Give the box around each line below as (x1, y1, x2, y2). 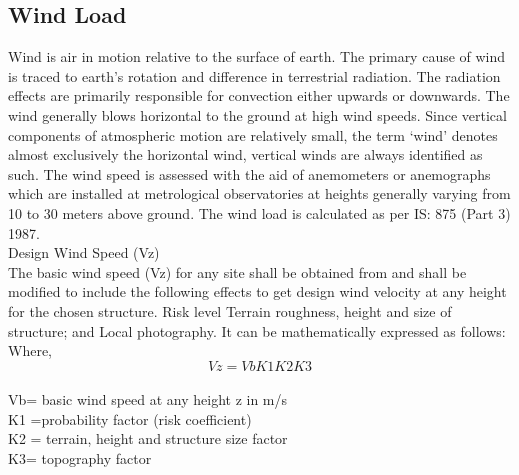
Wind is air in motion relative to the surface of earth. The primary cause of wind (8, 46, 506, 67)
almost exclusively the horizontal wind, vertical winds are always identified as (8, 144, 483, 165)
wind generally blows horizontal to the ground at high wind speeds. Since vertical (8, 104, 507, 125)
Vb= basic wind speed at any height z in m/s (8, 389, 288, 410)
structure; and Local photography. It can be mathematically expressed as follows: (8, 320, 506, 341)
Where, (8, 340, 52, 361)
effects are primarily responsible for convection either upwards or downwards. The (8, 85, 510, 106)
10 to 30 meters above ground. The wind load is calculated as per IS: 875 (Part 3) (8, 202, 511, 223)
